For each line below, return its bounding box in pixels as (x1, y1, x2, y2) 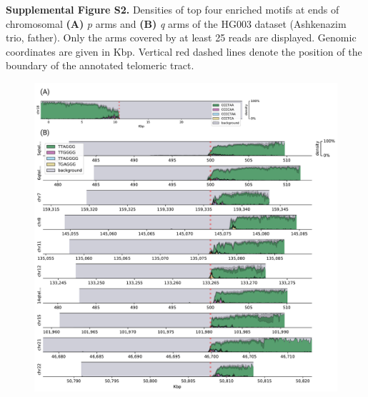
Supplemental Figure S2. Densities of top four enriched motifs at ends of (6, 2, 339, 16)
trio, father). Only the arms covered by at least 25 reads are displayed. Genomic (6, 30, 357, 45)
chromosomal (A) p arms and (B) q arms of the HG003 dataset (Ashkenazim (6, 16, 347, 31)
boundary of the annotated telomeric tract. (6, 58, 194, 73)
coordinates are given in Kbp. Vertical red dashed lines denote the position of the (6, 44, 362, 59)
